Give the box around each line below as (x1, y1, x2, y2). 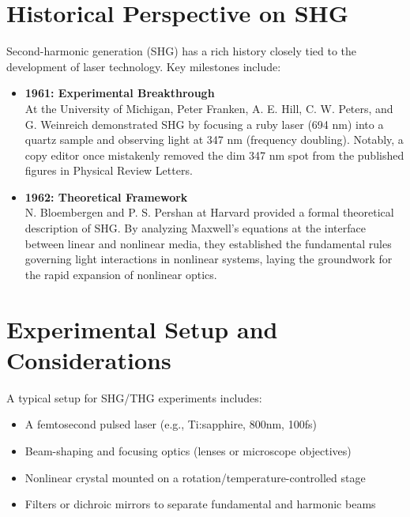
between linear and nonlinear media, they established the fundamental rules (24, 235, 392, 251)
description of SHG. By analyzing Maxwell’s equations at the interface (24, 220, 366, 236)
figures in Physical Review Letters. (24, 162, 193, 179)
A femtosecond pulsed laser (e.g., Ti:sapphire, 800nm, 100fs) (24, 416, 317, 432)
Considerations (6, 343, 171, 375)
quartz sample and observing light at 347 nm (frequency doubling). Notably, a (24, 131, 404, 148)
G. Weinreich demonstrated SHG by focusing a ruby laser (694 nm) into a (24, 115, 384, 132)
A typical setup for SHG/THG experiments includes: (6, 389, 262, 406)
